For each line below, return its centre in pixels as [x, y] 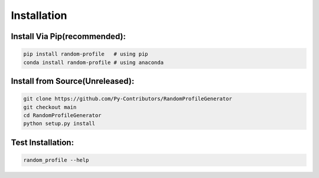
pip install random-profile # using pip [86, 54]
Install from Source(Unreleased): [73, 81]
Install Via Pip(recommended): [69, 36]
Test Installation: [42, 142]
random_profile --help [56, 160]
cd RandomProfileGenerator [62, 115]
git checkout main [50, 107]
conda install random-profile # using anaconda [93, 62]
